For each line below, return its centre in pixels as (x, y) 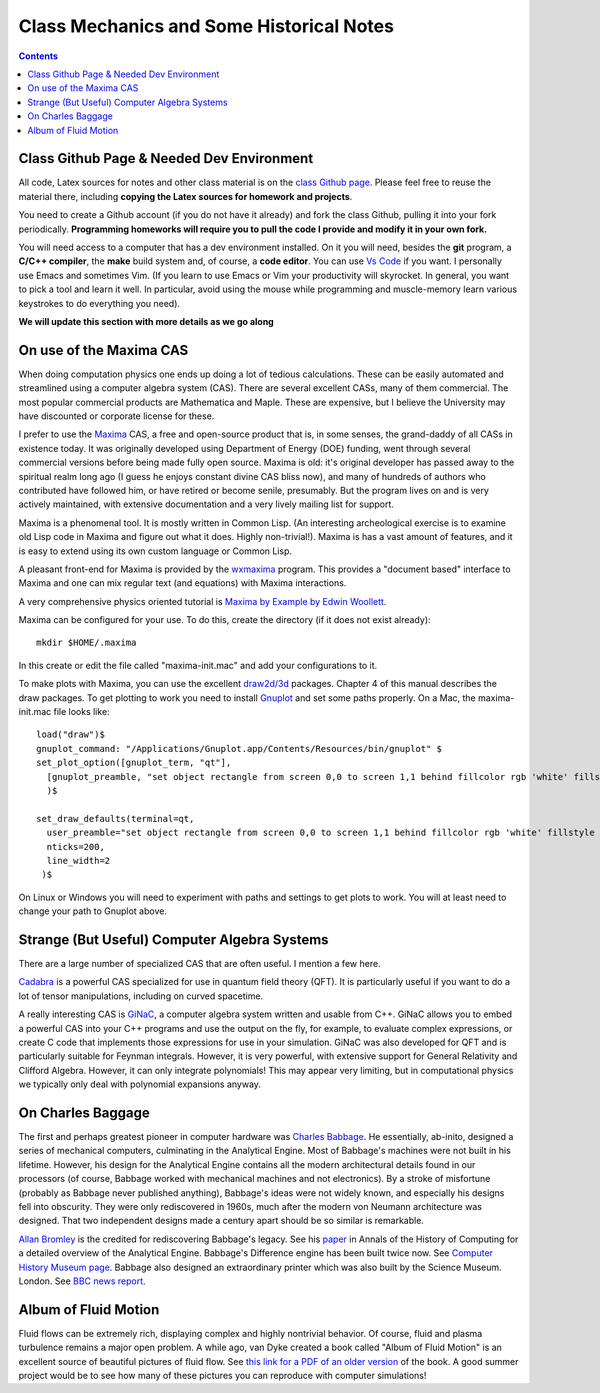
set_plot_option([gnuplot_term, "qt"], (134, 763)
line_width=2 (78, 860)
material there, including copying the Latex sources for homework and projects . (185, 196)
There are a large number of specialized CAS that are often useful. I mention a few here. (199, 964)
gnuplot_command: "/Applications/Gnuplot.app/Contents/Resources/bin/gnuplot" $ (239, 748)
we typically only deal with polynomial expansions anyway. (140, 1084)
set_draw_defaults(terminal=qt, (115, 818)
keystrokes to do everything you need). (99, 303)
